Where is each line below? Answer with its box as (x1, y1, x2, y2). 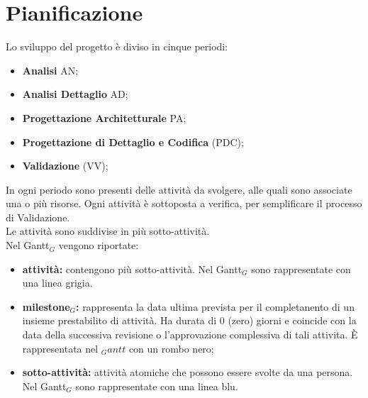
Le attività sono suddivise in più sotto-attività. (6, 223, 210, 238)
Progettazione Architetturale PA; (22, 110, 186, 125)
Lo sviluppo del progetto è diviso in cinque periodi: (6, 39, 228, 54)
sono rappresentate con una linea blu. (75, 378, 238, 393)
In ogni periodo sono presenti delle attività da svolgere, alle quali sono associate (6, 182, 352, 197)
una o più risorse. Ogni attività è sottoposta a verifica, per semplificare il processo (6, 196, 362, 211)
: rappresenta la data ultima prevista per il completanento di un (76, 299, 355, 314)
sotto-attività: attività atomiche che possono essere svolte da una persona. (22, 365, 353, 380)
